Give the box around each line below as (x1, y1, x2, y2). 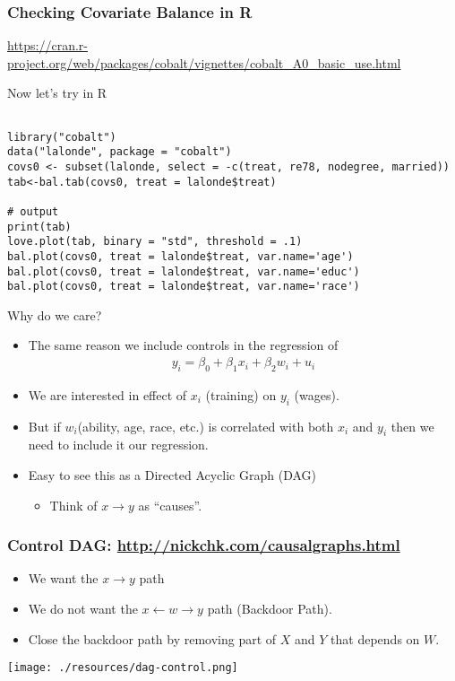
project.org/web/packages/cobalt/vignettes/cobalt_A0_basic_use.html (7, 53, 401, 72)
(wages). (294, 385, 339, 404)
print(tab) (7, 220, 72, 233)
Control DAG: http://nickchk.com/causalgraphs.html (7, 534, 400, 556)
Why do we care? (7, 305, 102, 324)
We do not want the (28, 599, 138, 618)
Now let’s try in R (7, 83, 107, 102)
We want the (28, 569, 99, 588)
